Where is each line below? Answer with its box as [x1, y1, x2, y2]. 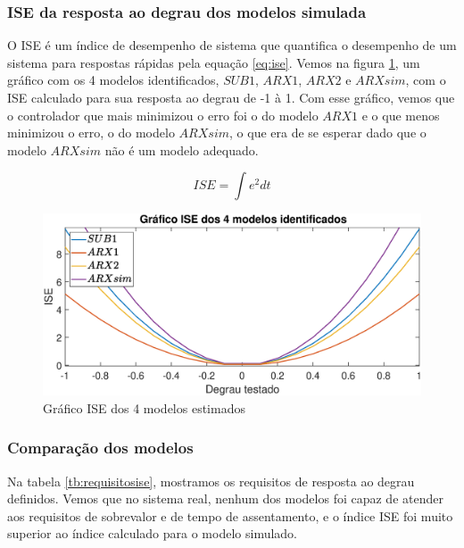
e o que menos [361, 105, 440, 124]
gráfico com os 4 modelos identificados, [7, 71, 220, 89]
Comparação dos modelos [7, 436, 194, 459]
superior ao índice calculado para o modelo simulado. [7, 524, 298, 543]
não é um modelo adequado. [104, 140, 259, 159]
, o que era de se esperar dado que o [229, 123, 427, 142]
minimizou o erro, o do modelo [7, 123, 175, 142]
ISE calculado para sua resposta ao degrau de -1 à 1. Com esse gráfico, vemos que [7, 88, 455, 106]
